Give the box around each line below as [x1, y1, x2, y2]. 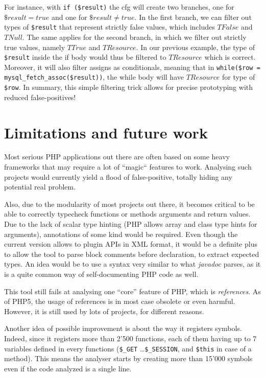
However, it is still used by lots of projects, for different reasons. [4, 305, 204, 316]
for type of [222, 72, 255, 82]
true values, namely [4, 41, 65, 52]
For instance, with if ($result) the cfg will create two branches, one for [4, 2, 234, 12]
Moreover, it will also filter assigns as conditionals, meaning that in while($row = [4, 61, 260, 72]
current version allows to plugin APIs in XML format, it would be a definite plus [4, 239, 257, 249]
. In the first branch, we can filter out [134, 11, 252, 22]
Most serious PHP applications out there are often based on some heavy [4, 151, 230, 162]
